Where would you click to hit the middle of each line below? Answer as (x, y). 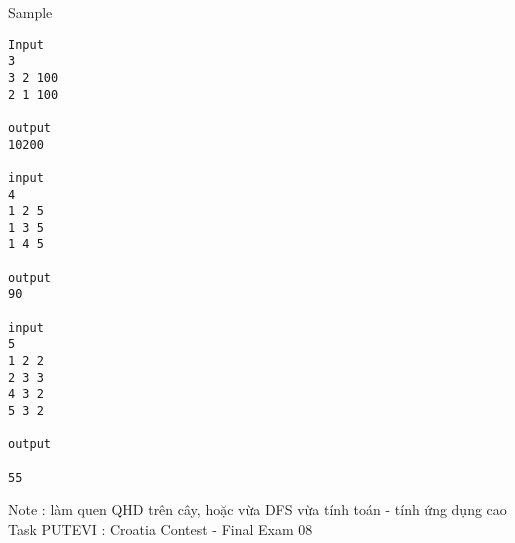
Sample (30, 12)
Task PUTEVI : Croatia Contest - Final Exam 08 (160, 528)
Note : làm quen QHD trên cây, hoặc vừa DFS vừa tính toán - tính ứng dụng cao (257, 509)
